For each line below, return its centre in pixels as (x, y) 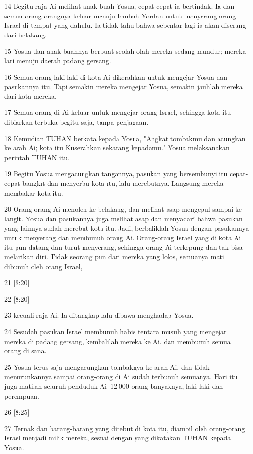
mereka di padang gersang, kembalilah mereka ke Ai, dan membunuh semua (118, 341)
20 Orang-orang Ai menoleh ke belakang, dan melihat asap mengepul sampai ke (123, 209)
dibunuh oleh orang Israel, (43, 266)
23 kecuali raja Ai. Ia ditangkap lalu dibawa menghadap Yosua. (99, 315)
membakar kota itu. (34, 192)
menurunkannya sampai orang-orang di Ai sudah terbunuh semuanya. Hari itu (121, 376)
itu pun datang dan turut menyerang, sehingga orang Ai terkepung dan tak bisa (124, 247)
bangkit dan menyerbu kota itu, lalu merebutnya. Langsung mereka (123, 183)
